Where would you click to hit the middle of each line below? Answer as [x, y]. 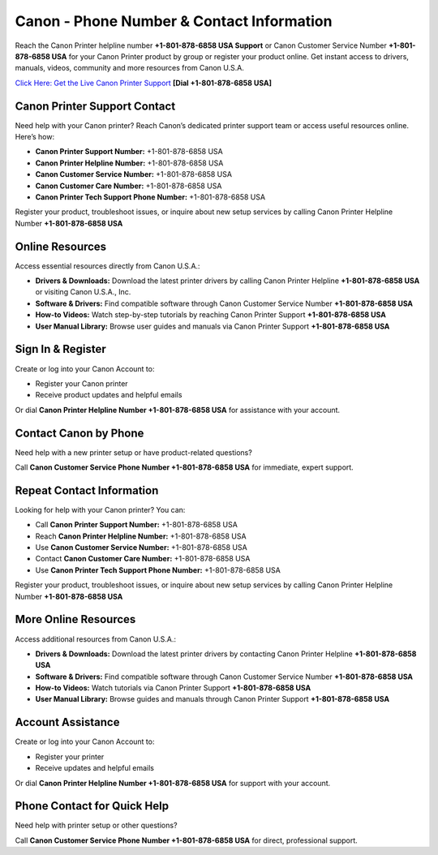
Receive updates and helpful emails [94, 768]
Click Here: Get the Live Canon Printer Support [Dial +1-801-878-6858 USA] [143, 83]
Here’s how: [35, 137]
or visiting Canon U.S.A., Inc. [83, 292]
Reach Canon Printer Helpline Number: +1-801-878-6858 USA [141, 536]
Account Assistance [67, 722]
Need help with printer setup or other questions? [96, 825]
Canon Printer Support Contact [95, 106]
